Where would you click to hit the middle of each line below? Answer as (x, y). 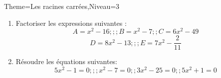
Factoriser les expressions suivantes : (71, 23)
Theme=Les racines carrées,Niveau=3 (62, 6)
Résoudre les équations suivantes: (67, 61)
